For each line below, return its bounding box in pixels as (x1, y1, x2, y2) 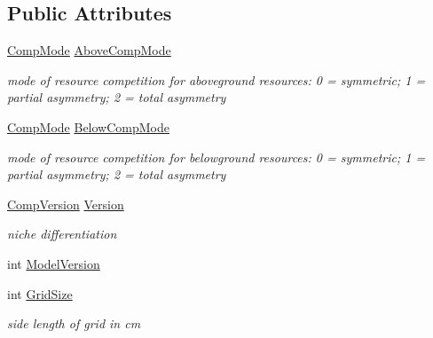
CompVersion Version (7, 194, 124, 213)
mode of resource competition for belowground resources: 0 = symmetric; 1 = (7, 147, 426, 166)
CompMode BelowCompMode (7, 117, 169, 136)
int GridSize (7, 284, 73, 303)
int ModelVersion (7, 254, 100, 272)
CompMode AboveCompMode (7, 41, 171, 59)
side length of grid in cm (7, 314, 141, 333)
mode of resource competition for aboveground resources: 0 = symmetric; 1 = (7, 70, 426, 89)
